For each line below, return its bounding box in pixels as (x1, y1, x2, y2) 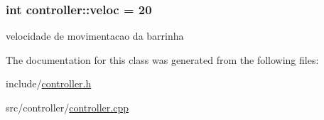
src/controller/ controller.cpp (6, 100, 129, 114)
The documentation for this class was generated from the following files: (6, 52, 319, 67)
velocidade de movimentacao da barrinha (6, 28, 184, 43)
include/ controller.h (6, 76, 92, 91)
